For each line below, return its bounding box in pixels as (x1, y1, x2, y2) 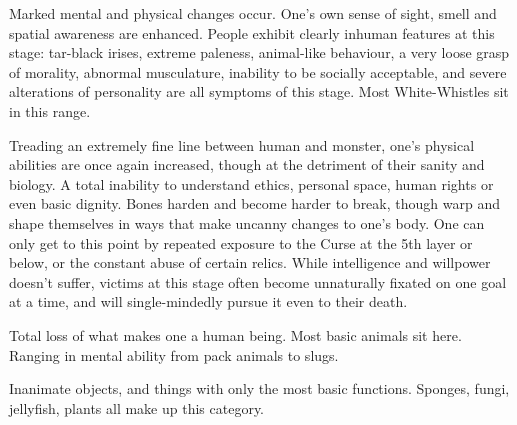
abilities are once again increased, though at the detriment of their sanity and (9, 154, 485, 175)
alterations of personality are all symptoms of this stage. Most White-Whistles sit (9, 81, 509, 102)
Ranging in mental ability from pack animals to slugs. (9, 344, 339, 365)
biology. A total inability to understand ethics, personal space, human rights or (9, 173, 494, 194)
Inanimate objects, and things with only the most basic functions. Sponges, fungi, (9, 378, 510, 399)
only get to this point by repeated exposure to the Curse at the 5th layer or (9, 232, 473, 253)
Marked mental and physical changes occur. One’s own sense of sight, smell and (9, 3, 497, 23)
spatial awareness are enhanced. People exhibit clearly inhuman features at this (9, 22, 495, 43)
